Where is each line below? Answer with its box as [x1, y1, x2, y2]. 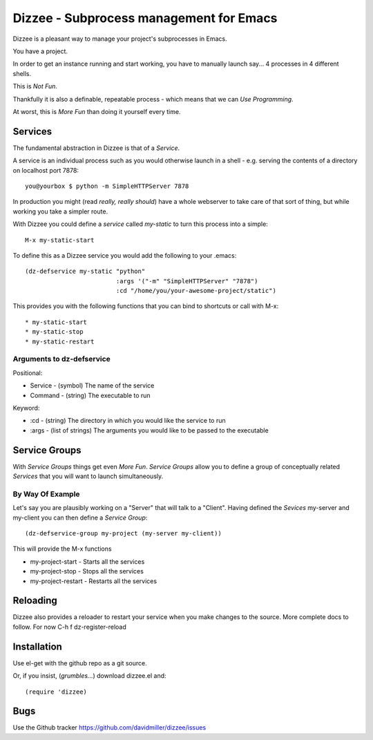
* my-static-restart [25, 337, 95, 345]
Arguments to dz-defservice [12, 354, 111, 364]
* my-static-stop [25, 328, 84, 336]
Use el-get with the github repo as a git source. [12, 658, 148, 667]
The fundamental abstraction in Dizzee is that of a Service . [12, 144, 180, 152]
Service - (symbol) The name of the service [30, 381, 155, 390]
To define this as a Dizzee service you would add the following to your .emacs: [12, 251, 237, 259]
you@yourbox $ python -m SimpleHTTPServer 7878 [25, 182, 189, 190]
